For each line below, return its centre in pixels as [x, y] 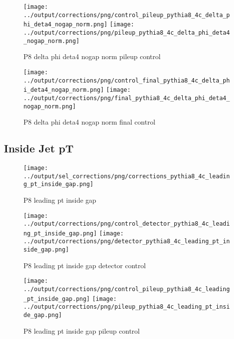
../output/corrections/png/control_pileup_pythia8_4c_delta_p [127, 15]
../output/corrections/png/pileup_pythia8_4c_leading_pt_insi [127, 307]
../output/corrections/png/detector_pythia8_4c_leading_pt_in [127, 242]
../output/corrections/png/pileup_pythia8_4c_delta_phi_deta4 [127, 32]
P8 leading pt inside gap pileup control [82, 330]
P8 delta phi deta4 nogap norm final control [89, 122]
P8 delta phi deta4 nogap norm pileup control [92, 56]
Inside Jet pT [39, 148]
